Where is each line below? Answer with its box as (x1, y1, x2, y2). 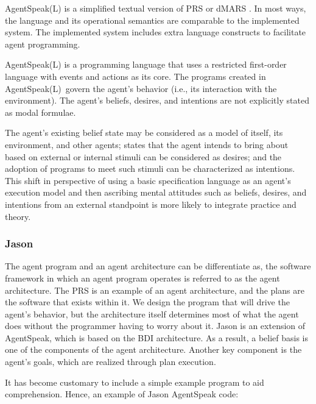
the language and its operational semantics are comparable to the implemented (5, 13, 300, 26)
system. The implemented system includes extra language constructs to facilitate (5, 26, 306, 38)
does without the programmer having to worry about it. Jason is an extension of (5, 319, 306, 332)
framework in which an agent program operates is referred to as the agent (5, 271, 280, 284)
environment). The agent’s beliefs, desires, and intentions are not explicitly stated (5, 94, 309, 107)
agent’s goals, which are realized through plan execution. (5, 355, 216, 368)
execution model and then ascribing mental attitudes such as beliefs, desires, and (5, 186, 307, 199)
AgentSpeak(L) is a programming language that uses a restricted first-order (5, 58, 287, 71)
